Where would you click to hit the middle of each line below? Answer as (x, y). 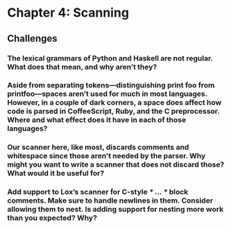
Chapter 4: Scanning (68, 13)
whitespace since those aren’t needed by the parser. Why (106, 156)
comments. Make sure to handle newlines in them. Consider (110, 201)
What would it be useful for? (56, 173)
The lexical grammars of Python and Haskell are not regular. (110, 58)
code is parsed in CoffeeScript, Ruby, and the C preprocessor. (113, 111)
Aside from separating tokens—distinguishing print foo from (111, 85)
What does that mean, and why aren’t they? (82, 67)
